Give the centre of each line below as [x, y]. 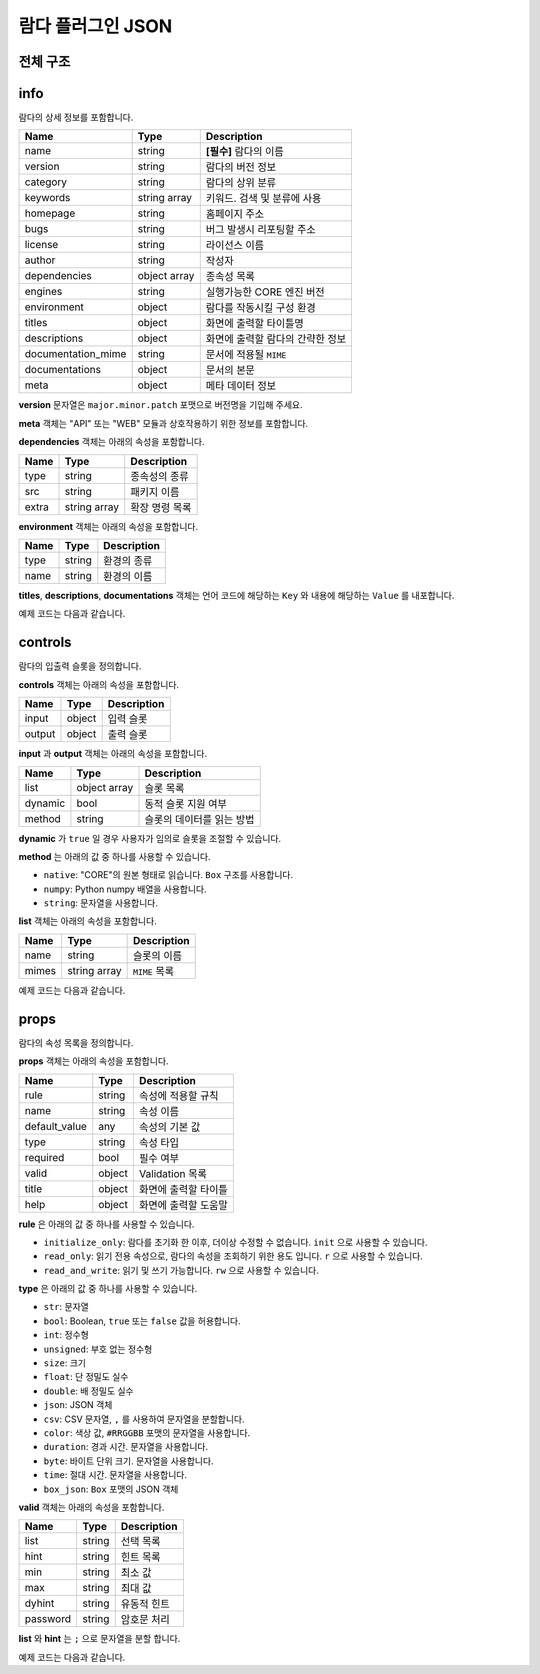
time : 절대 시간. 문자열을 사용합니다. [115, 1475]
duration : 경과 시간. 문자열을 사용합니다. [126, 1447]
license [41, 245]
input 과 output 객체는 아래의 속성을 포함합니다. [113, 754]
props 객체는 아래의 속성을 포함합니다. [93, 1061]
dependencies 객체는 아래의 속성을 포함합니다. [111, 442]
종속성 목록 [230, 277]
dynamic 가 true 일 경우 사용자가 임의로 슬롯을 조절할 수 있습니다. [150, 838]
